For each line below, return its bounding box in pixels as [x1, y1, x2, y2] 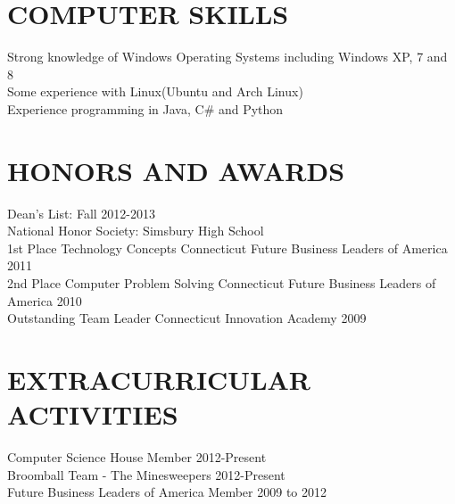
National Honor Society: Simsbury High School [7, 221, 264, 240]
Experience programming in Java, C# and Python [7, 99, 284, 118]
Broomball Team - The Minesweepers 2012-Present [7, 465, 285, 483]
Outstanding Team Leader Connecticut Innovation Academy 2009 [7, 309, 367, 327]
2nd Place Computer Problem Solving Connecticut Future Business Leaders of [7, 274, 436, 292]
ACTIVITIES [7, 396, 178, 433]
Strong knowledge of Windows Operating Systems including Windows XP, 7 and [7, 47, 448, 66]
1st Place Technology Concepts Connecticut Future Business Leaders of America [7, 238, 448, 257]
